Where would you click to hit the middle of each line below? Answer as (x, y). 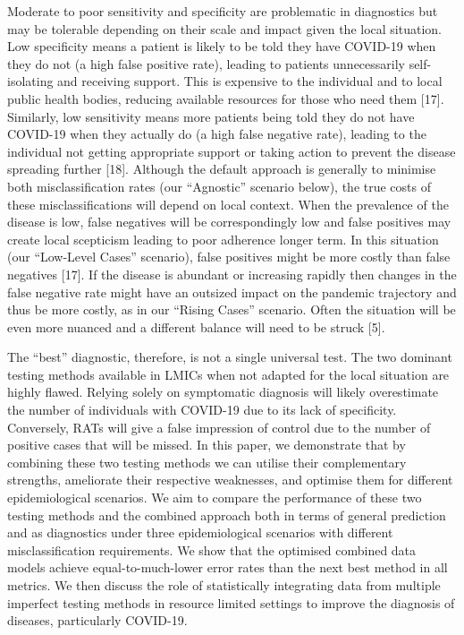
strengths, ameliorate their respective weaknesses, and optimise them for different (230, 480)
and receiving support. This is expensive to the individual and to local (250, 81)
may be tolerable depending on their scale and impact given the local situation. (224, 28)
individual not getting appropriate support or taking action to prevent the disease (232, 151)
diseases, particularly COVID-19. (97, 620)
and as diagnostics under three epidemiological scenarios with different (200, 532)
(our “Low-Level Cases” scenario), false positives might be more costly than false (229, 257)
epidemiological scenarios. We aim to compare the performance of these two (215, 498)
